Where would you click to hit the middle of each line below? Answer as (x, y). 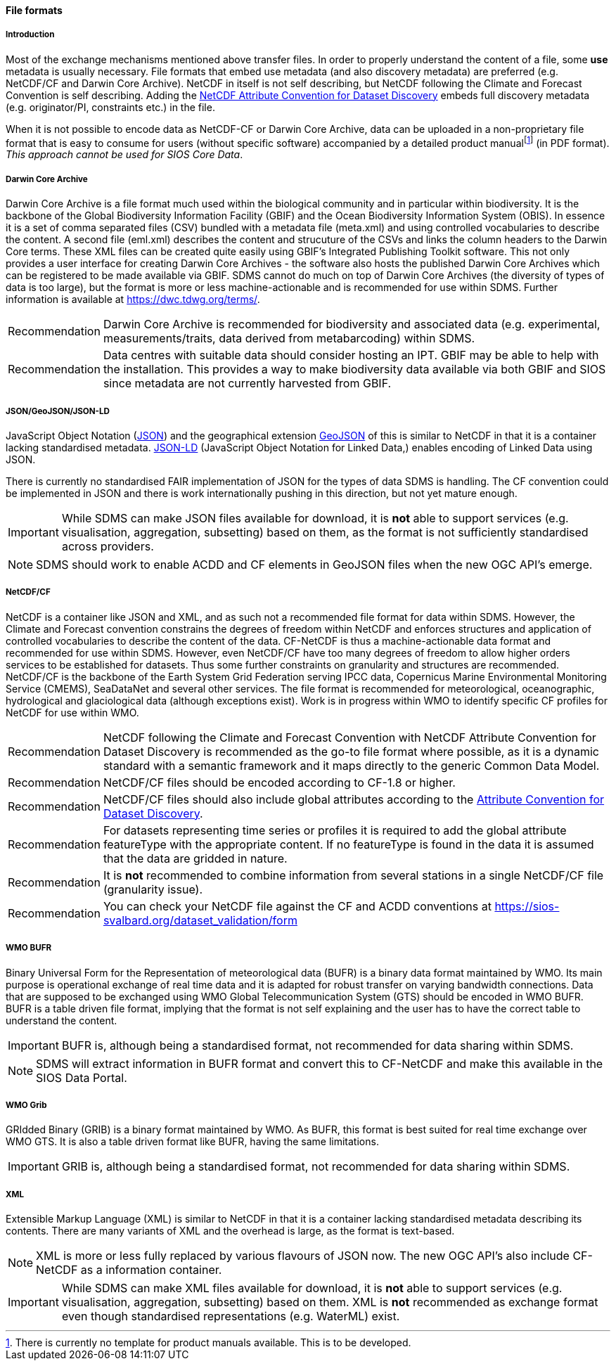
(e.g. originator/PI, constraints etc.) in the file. (110, 107)
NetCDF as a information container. (129, 1270)
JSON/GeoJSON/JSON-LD (58, 411)
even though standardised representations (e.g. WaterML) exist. (231, 1316)
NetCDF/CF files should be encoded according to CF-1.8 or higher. (279, 782)
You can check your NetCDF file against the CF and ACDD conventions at (297, 906)
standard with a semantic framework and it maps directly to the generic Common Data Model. (351, 765)
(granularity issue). (153, 889)
